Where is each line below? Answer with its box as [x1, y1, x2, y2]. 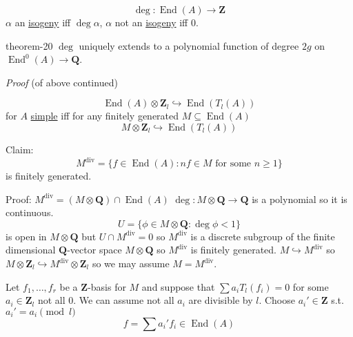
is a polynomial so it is [252, 191, 347, 206]
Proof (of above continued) [6, 75, 118, 89]
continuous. [6, 205, 54, 220]
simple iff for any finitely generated [30, 108, 179, 123]
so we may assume [92, 256, 170, 271]
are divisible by [188, 293, 253, 307]
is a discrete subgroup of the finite [190, 229, 335, 243]
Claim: [6, 142, 34, 156]
